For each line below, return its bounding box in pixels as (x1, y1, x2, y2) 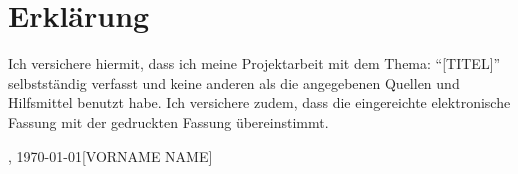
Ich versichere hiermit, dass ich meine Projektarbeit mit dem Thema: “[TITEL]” (8, 53, 501, 74)
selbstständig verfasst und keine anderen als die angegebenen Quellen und (8, 72, 460, 93)
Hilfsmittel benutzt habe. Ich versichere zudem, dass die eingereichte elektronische (8, 92, 511, 113)
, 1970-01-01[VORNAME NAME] (8, 145, 213, 166)
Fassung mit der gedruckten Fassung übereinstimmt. (8, 111, 329, 132)
